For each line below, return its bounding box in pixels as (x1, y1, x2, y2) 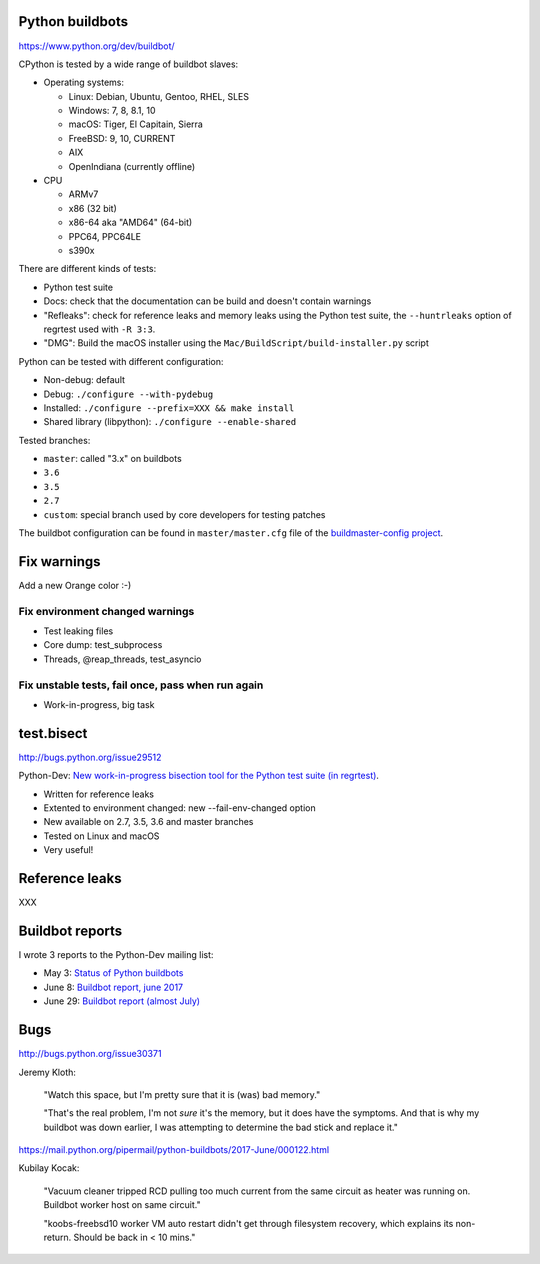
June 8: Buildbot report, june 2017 (43, 981, 184, 993)
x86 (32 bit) (68, 202, 117, 214)
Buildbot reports (18, 922, 123, 939)
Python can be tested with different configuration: (18, 355, 224, 367)
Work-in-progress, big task (43, 698, 155, 710)
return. (43, 1231, 72, 1244)
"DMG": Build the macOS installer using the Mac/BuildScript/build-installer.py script (43, 337, 430, 349)
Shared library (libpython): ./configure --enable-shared (43, 416, 297, 428)
